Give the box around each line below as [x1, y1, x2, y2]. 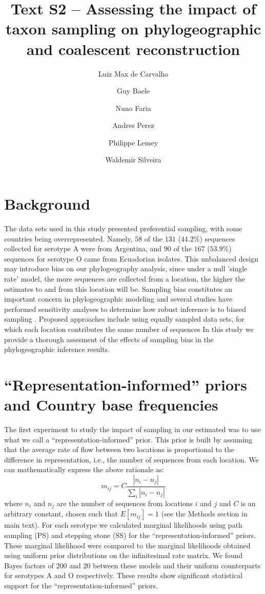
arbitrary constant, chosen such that [4, 508, 118, 519]
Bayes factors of [4, 560, 54, 570]
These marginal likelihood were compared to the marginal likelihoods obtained [4, 540, 251, 550]
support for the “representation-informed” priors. [4, 580, 158, 590]
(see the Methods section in [161, 508, 248, 519]
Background [4, 193, 91, 214]
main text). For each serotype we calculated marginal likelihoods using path [4, 519, 242, 530]
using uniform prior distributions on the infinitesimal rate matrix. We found [4, 550, 243, 561]
